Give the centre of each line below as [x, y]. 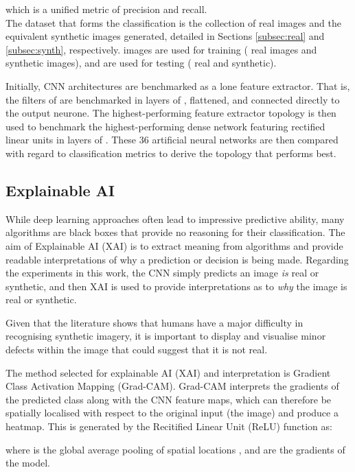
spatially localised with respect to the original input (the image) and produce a [172, 413]
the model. [28, 463]
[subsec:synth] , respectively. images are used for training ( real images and [161, 49]
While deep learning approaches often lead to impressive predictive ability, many [175, 219]
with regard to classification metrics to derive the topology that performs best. [171, 153]
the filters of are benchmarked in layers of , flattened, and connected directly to [173, 99]
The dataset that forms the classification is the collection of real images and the [173, 22]
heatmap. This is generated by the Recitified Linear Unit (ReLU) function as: [169, 426]
